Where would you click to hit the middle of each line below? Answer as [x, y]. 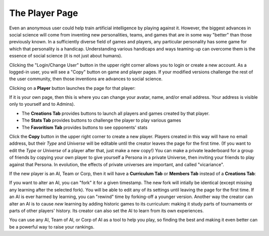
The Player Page [44, 13]
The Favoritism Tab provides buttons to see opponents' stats [85, 127]
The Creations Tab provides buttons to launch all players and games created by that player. [116, 113]
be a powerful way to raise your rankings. [52, 227]
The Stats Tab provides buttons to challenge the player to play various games [101, 120]
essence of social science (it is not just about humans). [66, 56]
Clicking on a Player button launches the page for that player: [72, 88]
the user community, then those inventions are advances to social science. [86, 79]
